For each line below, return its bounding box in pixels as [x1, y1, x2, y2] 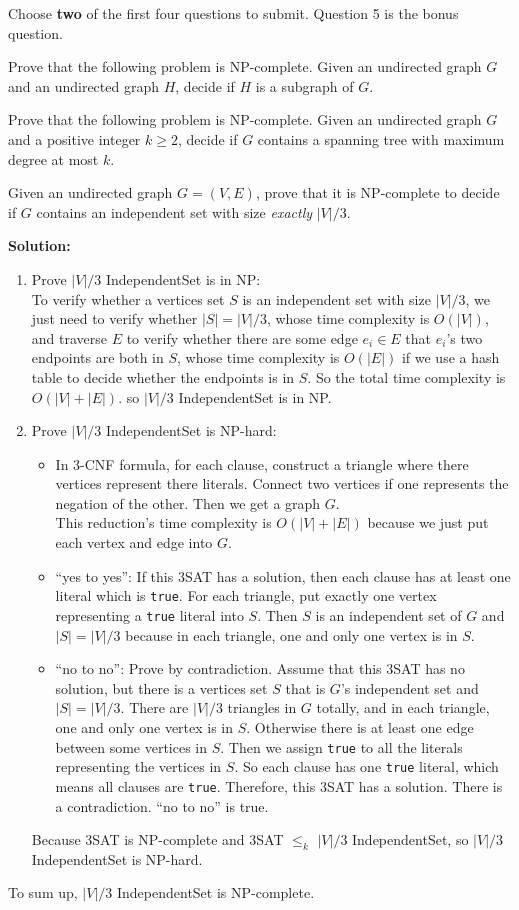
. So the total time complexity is [307, 366, 506, 387]
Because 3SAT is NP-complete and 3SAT [31, 829, 284, 850]
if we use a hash [401, 347, 500, 368]
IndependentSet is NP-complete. [116, 882, 315, 903]
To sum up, [8, 882, 78, 903]
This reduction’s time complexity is [55, 512, 272, 533]
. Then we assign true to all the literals [220, 736, 463, 757]
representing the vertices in [55, 756, 222, 777]
